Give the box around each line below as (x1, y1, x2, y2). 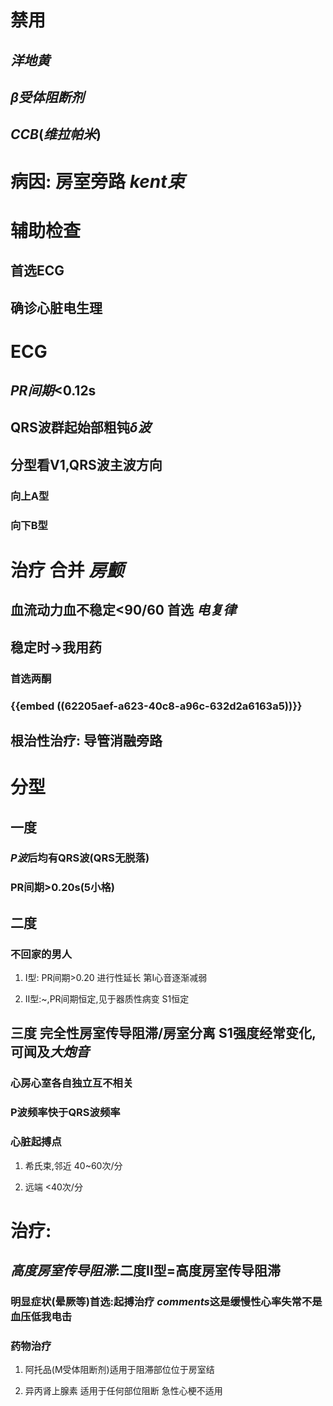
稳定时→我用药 (10, 639, 103, 656)
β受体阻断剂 (10, 89, 85, 106)
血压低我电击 (10, 1310, 73, 1324)
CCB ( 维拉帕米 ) (10, 126, 102, 143)
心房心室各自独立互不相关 (10, 1076, 134, 1090)
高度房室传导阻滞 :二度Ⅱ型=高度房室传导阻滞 (10, 1262, 282, 1280)
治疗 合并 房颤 (10, 559, 125, 581)
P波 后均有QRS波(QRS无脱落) (10, 851, 150, 865)
